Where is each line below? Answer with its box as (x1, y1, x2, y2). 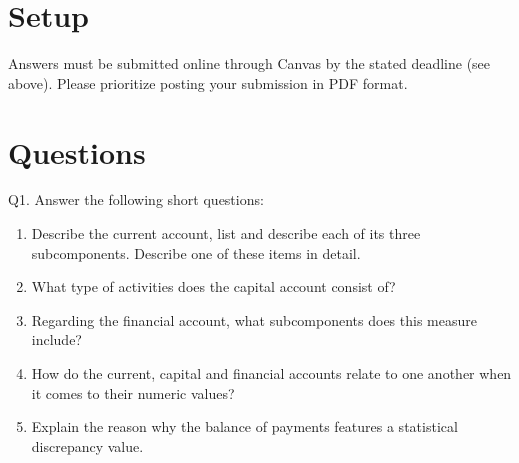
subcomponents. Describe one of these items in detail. (31, 242, 361, 263)
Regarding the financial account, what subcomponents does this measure (31, 309, 477, 330)
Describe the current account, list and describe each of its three (31, 223, 421, 244)
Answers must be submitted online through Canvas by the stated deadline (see (8, 53, 491, 74)
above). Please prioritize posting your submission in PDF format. (8, 72, 408, 93)
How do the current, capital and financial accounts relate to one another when (31, 363, 512, 383)
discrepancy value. (31, 435, 144, 456)
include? (31, 329, 82, 350)
